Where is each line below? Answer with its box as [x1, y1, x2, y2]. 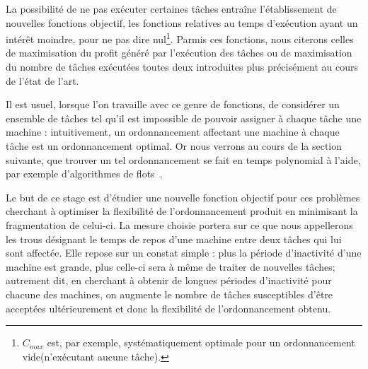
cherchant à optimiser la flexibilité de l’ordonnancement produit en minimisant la [6, 204, 358, 218]
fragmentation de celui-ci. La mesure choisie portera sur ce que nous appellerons [6, 217, 353, 232]
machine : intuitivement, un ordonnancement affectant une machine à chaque [6, 124, 340, 139]
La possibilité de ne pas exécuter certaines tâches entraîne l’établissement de [6, 1, 337, 16]
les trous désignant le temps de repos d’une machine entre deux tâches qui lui [6, 231, 342, 246]
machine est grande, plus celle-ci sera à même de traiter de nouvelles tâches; [6, 259, 335, 274]
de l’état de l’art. [6, 73, 79, 88]
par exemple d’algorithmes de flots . [6, 166, 163, 181]
